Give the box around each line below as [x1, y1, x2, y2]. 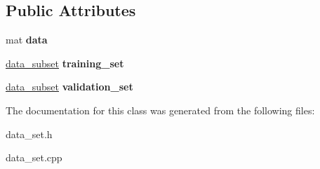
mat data [6, 32, 48, 47]
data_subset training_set [6, 55, 124, 70]
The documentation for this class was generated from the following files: [6, 102, 315, 117]
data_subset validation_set [6, 79, 133, 94]
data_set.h [6, 126, 53, 141]
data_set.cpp [6, 150, 62, 165]
